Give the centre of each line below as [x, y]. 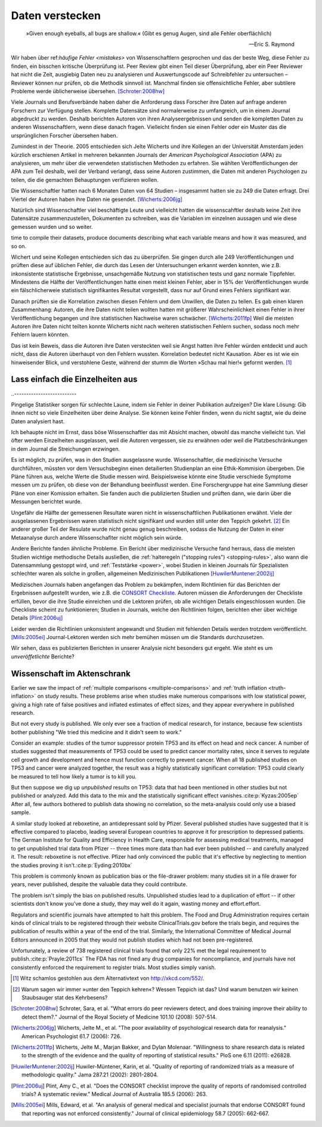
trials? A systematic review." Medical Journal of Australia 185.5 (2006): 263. [114, 1094]
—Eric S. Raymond [271, 44]
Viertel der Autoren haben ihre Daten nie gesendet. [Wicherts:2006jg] [97, 199]
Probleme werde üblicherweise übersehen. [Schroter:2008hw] [88, 91]
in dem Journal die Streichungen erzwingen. [66, 449]
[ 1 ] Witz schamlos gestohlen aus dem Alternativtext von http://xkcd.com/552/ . [109, 979]
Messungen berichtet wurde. [47, 501]
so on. [19, 246]
